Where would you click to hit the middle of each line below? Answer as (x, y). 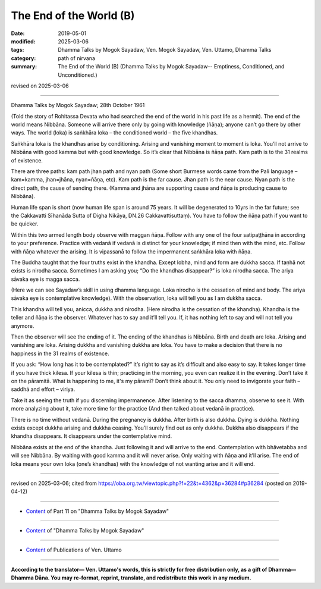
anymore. (23, 326)
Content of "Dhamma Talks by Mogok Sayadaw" (85, 531)
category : (23, 58)
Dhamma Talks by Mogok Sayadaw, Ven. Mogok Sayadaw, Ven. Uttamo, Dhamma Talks (165, 50)
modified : (23, 41)
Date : (18, 33)
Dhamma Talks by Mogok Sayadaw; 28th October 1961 (78, 105)
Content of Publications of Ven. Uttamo (74, 550)
